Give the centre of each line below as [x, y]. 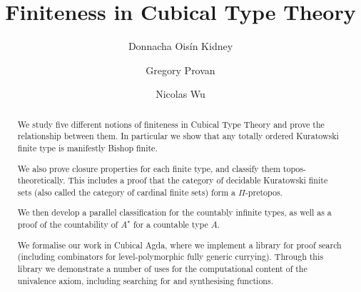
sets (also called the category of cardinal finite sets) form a [127, 192]
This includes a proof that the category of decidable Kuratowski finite [198, 180]
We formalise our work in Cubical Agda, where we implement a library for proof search [179, 245]
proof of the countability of [68, 225]
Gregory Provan [180, 70]
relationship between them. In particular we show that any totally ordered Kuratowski [178, 136]
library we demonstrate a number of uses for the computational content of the [162, 268]
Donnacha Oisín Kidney [180, 46]
